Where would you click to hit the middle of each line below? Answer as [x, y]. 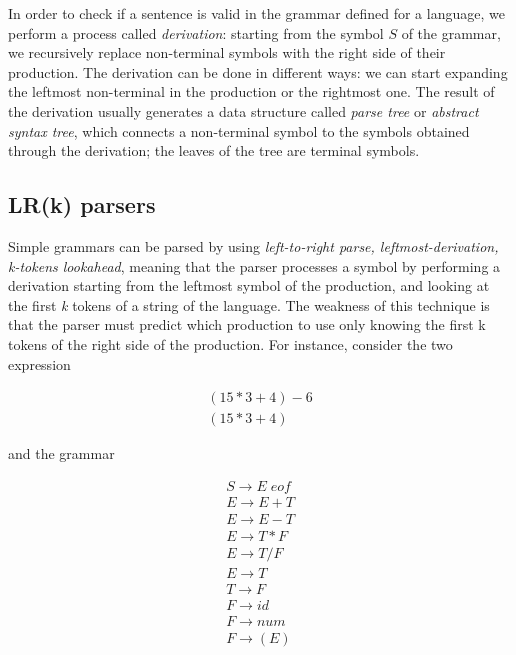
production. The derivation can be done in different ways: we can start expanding [258, 71]
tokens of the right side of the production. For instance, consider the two [230, 343]
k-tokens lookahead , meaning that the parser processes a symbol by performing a [254, 265]
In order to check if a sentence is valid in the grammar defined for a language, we [256, 13]
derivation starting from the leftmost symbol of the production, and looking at [249, 285]
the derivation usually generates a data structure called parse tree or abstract [243, 110]
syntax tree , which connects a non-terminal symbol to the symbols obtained [239, 130]
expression [39, 363]
